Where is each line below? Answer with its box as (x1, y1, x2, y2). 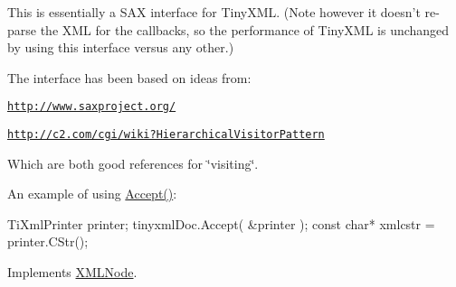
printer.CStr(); (7, 232, 89, 251)
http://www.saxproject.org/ (7, 100, 176, 114)
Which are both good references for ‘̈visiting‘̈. (7, 153, 259, 172)
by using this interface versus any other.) (7, 38, 234, 57)
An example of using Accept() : (7, 184, 177, 203)
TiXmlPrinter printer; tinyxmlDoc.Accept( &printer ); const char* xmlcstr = (7, 214, 435, 233)
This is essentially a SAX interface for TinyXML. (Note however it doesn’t (7, 3, 421, 21)
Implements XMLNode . (7, 263, 138, 282)
